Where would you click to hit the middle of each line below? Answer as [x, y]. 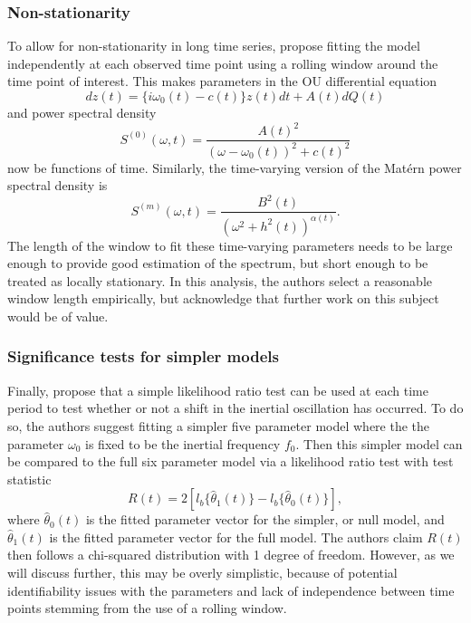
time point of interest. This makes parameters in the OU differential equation [222, 81]
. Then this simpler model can [379, 443]
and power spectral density [82, 112]
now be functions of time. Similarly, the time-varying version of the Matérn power [235, 167]
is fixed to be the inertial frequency [183, 443]
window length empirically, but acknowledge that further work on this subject [223, 298]
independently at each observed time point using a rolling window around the [223, 63]
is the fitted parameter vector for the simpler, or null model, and [265, 519]
